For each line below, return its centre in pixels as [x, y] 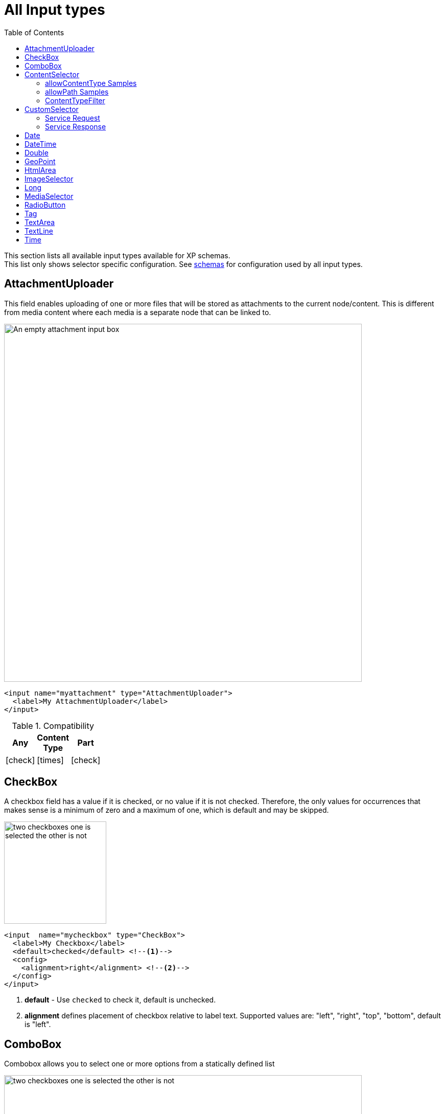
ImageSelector [49, 179]
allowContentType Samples [91, 83]
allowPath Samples [77, 92]
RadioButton [45, 205]
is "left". [38, 1024]
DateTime [41, 144]
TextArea [40, 222]
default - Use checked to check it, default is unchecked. [120, 1000]
